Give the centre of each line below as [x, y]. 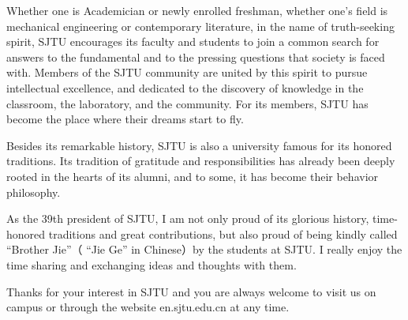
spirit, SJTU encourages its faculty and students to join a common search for [193, 41]
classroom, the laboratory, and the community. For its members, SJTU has [187, 103]
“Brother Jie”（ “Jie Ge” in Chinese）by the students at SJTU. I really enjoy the [204, 249]
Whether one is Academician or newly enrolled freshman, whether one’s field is [197, 10]
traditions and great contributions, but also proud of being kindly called [223, 233]
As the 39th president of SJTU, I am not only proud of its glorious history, [188, 218]
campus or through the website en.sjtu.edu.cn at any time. [148, 307]
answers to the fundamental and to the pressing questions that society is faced [196, 56]
